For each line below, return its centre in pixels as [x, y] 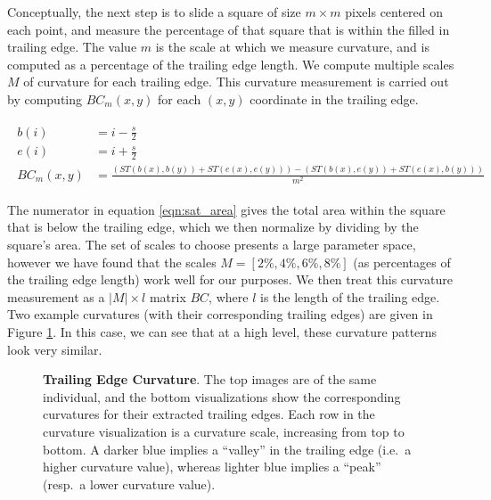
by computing [45, 98]
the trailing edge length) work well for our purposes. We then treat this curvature [230, 279]
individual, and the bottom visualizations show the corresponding [222, 396]
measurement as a [56, 296]
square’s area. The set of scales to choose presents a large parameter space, [212, 244]
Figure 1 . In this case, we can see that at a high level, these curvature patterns [222, 331]
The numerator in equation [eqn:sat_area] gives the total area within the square [226, 209]
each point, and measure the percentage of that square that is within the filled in [229, 29]
